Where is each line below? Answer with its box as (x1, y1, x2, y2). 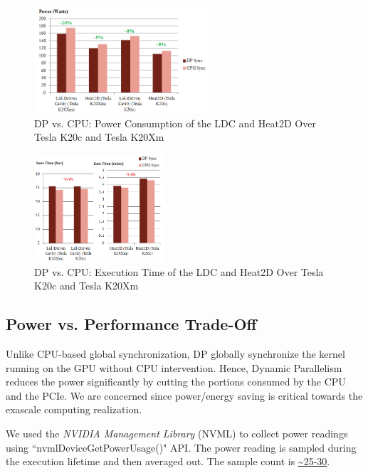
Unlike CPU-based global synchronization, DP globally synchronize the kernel (6, 346, 345, 361)
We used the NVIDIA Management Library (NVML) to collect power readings (6, 426, 348, 441)
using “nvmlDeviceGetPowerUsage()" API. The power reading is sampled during (6, 440, 357, 455)
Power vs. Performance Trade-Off (6, 313, 257, 335)
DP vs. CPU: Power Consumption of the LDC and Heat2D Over (34, 115, 316, 130)
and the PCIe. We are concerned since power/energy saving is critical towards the (6, 388, 363, 403)
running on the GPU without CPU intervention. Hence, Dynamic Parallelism (6, 360, 342, 375)
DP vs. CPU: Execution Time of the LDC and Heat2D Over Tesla (34, 264, 324, 279)
